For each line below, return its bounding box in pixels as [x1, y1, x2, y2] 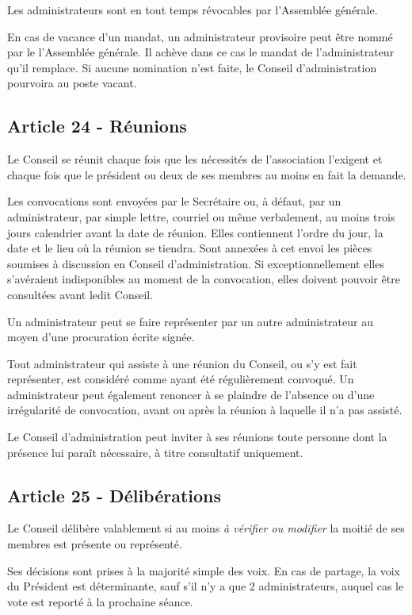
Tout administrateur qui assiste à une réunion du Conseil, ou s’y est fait [7, 355, 357, 371]
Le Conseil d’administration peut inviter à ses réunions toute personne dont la [7, 429, 387, 445]
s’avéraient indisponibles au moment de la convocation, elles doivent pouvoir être [7, 271, 400, 287]
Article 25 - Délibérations [7, 482, 222, 507]
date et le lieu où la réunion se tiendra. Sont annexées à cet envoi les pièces [7, 240, 372, 256]
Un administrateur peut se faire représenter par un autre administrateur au [7, 313, 373, 329]
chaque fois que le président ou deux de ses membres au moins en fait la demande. [7, 166, 406, 183]
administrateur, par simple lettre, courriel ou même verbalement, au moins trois [7, 208, 395, 225]
